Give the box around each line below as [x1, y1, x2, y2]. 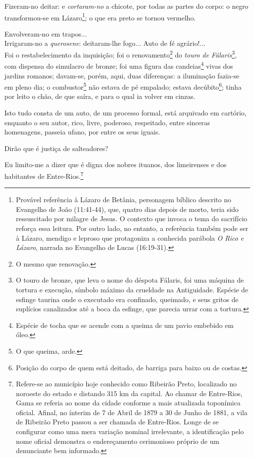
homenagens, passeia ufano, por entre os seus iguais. [4, 127, 160, 137]
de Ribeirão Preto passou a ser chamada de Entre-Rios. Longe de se [16, 417, 219, 427]
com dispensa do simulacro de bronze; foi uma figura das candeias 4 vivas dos [4, 59, 233, 71]
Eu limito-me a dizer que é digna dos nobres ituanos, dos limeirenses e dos [4, 159, 227, 170]
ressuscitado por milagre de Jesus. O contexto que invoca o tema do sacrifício [16, 213, 247, 224]
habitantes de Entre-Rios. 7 [4, 169, 83, 181]
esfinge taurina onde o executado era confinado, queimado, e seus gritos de [16, 294, 238, 304]
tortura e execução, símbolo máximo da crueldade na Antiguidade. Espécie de [16, 284, 248, 294]
